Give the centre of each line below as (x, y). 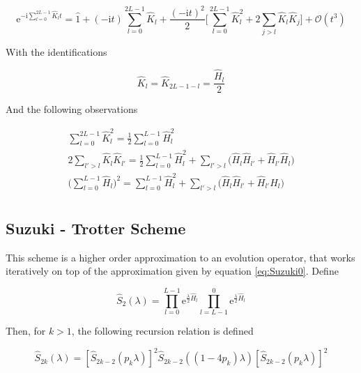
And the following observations (72, 109)
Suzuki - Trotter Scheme (96, 228)
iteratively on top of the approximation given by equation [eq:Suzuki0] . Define (172, 271)
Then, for (26, 330)
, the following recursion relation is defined (162, 330)
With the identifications (56, 52)
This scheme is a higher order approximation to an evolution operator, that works (180, 257)
